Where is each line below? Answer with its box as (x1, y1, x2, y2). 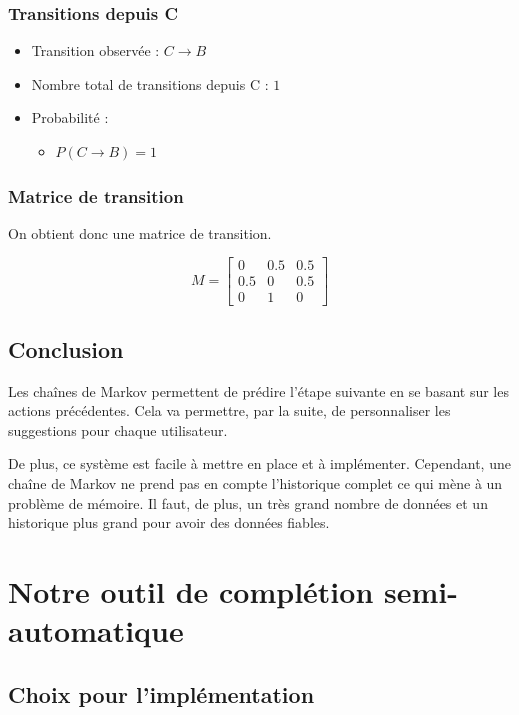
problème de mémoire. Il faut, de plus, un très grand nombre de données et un (8, 492, 488, 513)
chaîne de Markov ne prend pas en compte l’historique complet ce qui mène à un (8, 473, 503, 494)
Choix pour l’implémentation (8, 678, 315, 709)
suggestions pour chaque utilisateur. (8, 419, 228, 440)
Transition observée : (31, 40, 160, 61)
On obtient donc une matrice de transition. (8, 222, 272, 243)
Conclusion (8, 333, 124, 364)
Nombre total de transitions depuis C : (31, 73, 269, 94)
